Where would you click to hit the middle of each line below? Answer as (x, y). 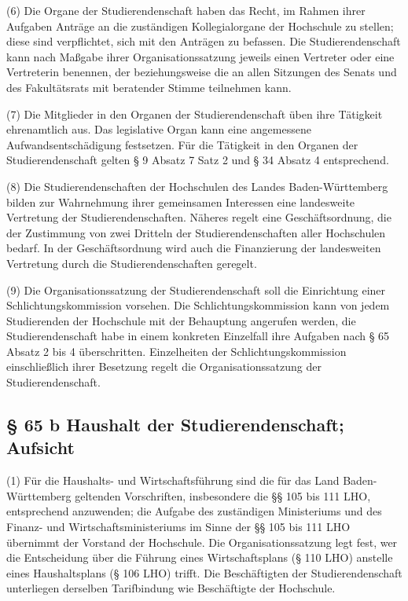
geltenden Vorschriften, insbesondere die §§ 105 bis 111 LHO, (223, 495)
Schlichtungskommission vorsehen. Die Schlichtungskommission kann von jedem (198, 305)
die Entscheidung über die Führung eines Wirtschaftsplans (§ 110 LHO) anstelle (200, 557)
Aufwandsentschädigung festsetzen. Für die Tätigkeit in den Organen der (182, 144)
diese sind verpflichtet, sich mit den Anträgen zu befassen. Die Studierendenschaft (204, 41)
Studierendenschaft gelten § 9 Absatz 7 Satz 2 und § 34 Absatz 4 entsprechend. (198, 160)
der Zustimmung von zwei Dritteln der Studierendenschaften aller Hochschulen (196, 232)
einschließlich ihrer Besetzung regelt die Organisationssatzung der (164, 366)
